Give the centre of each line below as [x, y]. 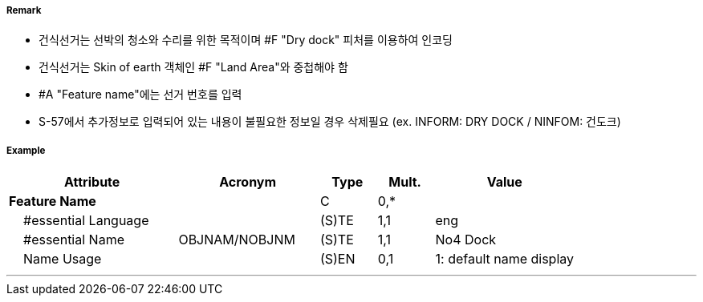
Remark [24, 10]
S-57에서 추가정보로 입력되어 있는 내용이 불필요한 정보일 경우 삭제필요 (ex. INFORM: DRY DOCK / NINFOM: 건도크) [330, 122]
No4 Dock [466, 240]
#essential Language [86, 221]
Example [26, 150]
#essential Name [74, 240]
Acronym [248, 182]
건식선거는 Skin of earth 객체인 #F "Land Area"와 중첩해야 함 [193, 67]
